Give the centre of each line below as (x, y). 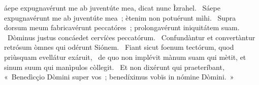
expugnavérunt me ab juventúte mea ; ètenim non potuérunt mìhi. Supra (120, 17)
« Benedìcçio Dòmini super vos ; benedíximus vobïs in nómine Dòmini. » (119, 77)
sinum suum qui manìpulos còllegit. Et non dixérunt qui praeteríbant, (114, 67)
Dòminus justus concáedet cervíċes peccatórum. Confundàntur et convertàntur (131, 37)
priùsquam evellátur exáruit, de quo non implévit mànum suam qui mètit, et (125, 57)
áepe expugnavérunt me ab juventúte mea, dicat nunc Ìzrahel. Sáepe (112, 8)
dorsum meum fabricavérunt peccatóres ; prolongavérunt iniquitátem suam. (122, 27)
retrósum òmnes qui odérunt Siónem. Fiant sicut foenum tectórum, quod (119, 47)
